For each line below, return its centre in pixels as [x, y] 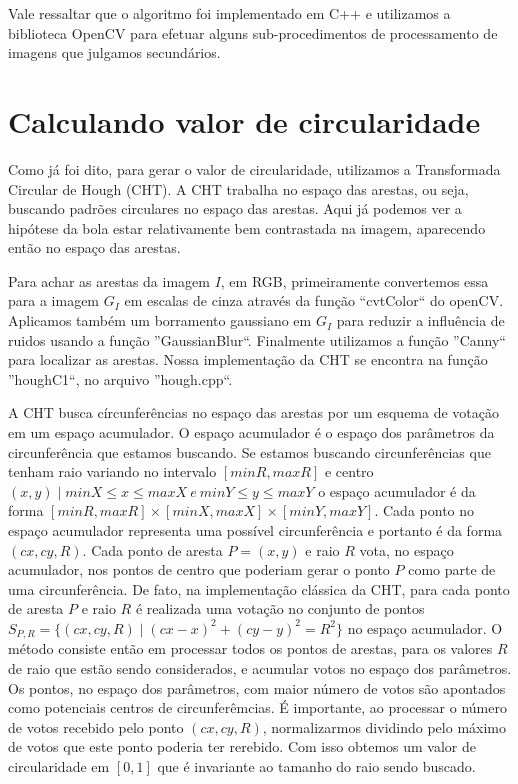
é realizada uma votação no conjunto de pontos [280, 608]
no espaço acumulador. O [425, 627]
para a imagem [54, 300]
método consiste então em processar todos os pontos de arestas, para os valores [250, 648]
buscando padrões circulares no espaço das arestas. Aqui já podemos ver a [235, 208]
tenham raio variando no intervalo [112, 471]
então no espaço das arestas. [94, 247]
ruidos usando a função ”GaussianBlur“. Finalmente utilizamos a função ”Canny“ [257, 339]
